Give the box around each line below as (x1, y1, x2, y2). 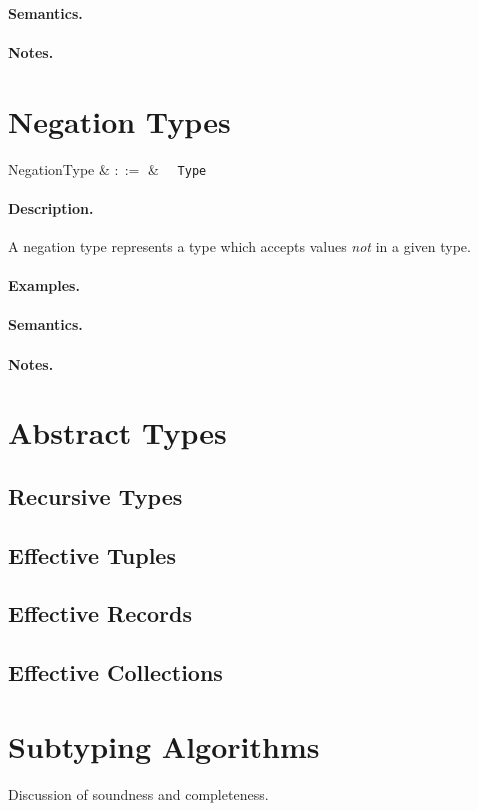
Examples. (8, 275, 80, 296)
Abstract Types (8, 412, 227, 453)
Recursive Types (8, 480, 183, 511)
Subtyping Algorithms (8, 725, 320, 766)
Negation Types (8, 100, 231, 141)
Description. (8, 197, 94, 218)
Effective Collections (8, 657, 223, 688)
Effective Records (8, 598, 192, 629)
